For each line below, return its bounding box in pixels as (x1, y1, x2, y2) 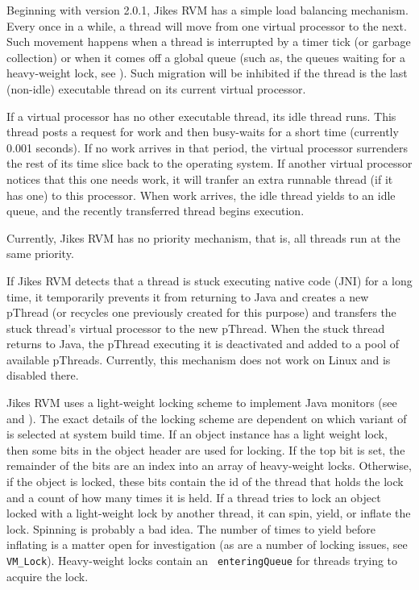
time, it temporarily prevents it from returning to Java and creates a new (6, 288, 369, 305)
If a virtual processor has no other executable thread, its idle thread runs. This (6, 107, 396, 124)
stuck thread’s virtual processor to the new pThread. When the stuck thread (6, 319, 385, 336)
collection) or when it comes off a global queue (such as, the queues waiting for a (6, 48, 405, 65)
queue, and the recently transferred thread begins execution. (6, 202, 305, 219)
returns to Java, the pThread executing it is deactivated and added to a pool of (6, 335, 399, 352)
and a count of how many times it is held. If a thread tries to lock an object (6, 488, 381, 505)
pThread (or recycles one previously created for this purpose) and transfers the (6, 304, 396, 321)
